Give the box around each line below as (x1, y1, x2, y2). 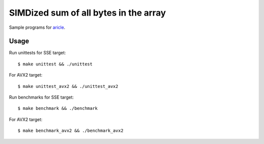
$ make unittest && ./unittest (18, 61, 93, 67)
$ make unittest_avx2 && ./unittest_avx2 (18, 83, 118, 89)
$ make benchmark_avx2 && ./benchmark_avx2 (18, 128, 124, 134)
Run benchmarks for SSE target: (9, 94, 74, 100)
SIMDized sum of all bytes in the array (9, 7, 166, 18)
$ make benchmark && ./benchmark (18, 105, 98, 111)
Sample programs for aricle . (9, 24, 66, 30)
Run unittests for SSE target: (9, 50, 66, 56)
